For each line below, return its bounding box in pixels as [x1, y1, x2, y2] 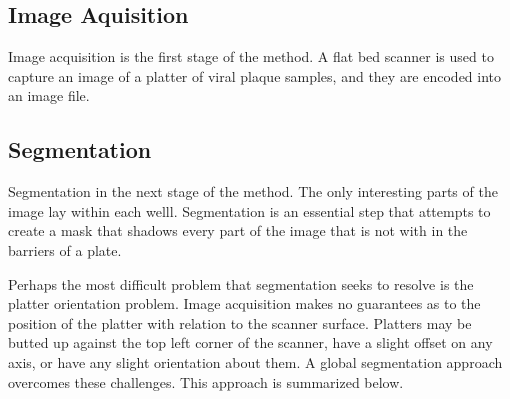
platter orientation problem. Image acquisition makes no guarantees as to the [8, 293, 481, 314]
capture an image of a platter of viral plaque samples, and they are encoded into [8, 65, 502, 86]
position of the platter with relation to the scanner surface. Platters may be [8, 312, 472, 333]
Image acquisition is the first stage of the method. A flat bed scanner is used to [8, 46, 494, 67]
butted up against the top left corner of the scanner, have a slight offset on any [8, 332, 493, 353]
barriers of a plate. [8, 239, 122, 260]
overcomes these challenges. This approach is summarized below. [8, 371, 404, 392]
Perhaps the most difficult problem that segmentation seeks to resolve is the [8, 273, 474, 294]
